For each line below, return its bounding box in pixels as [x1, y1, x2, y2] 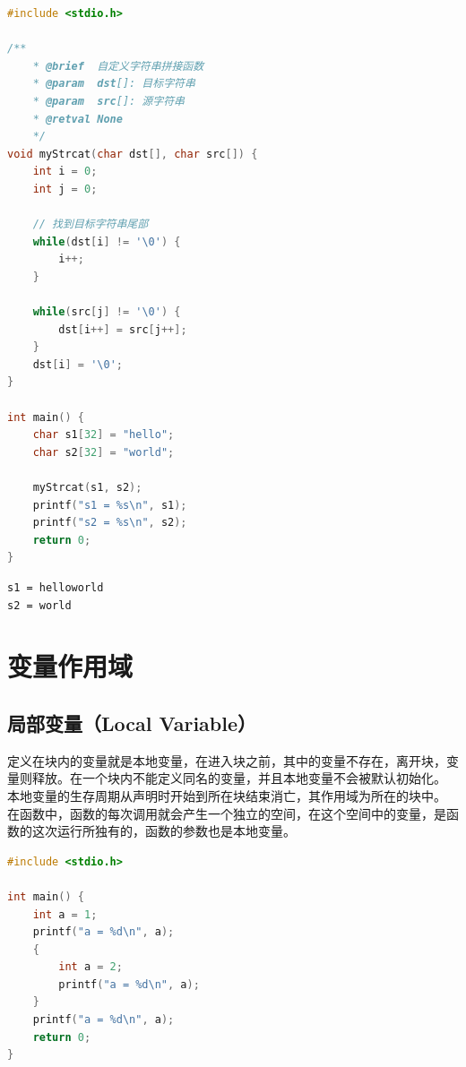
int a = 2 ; [58, 960, 123, 974]
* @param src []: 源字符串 [32, 94, 185, 108]
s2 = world [7, 598, 72, 612]
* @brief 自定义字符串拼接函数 [32, 59, 204, 73]
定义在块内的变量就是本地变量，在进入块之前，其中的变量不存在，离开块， [7, 751, 446, 770]
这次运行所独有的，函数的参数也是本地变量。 [31, 822, 296, 840]
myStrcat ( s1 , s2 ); [32, 481, 142, 495]
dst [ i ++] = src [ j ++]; [58, 323, 187, 336]
